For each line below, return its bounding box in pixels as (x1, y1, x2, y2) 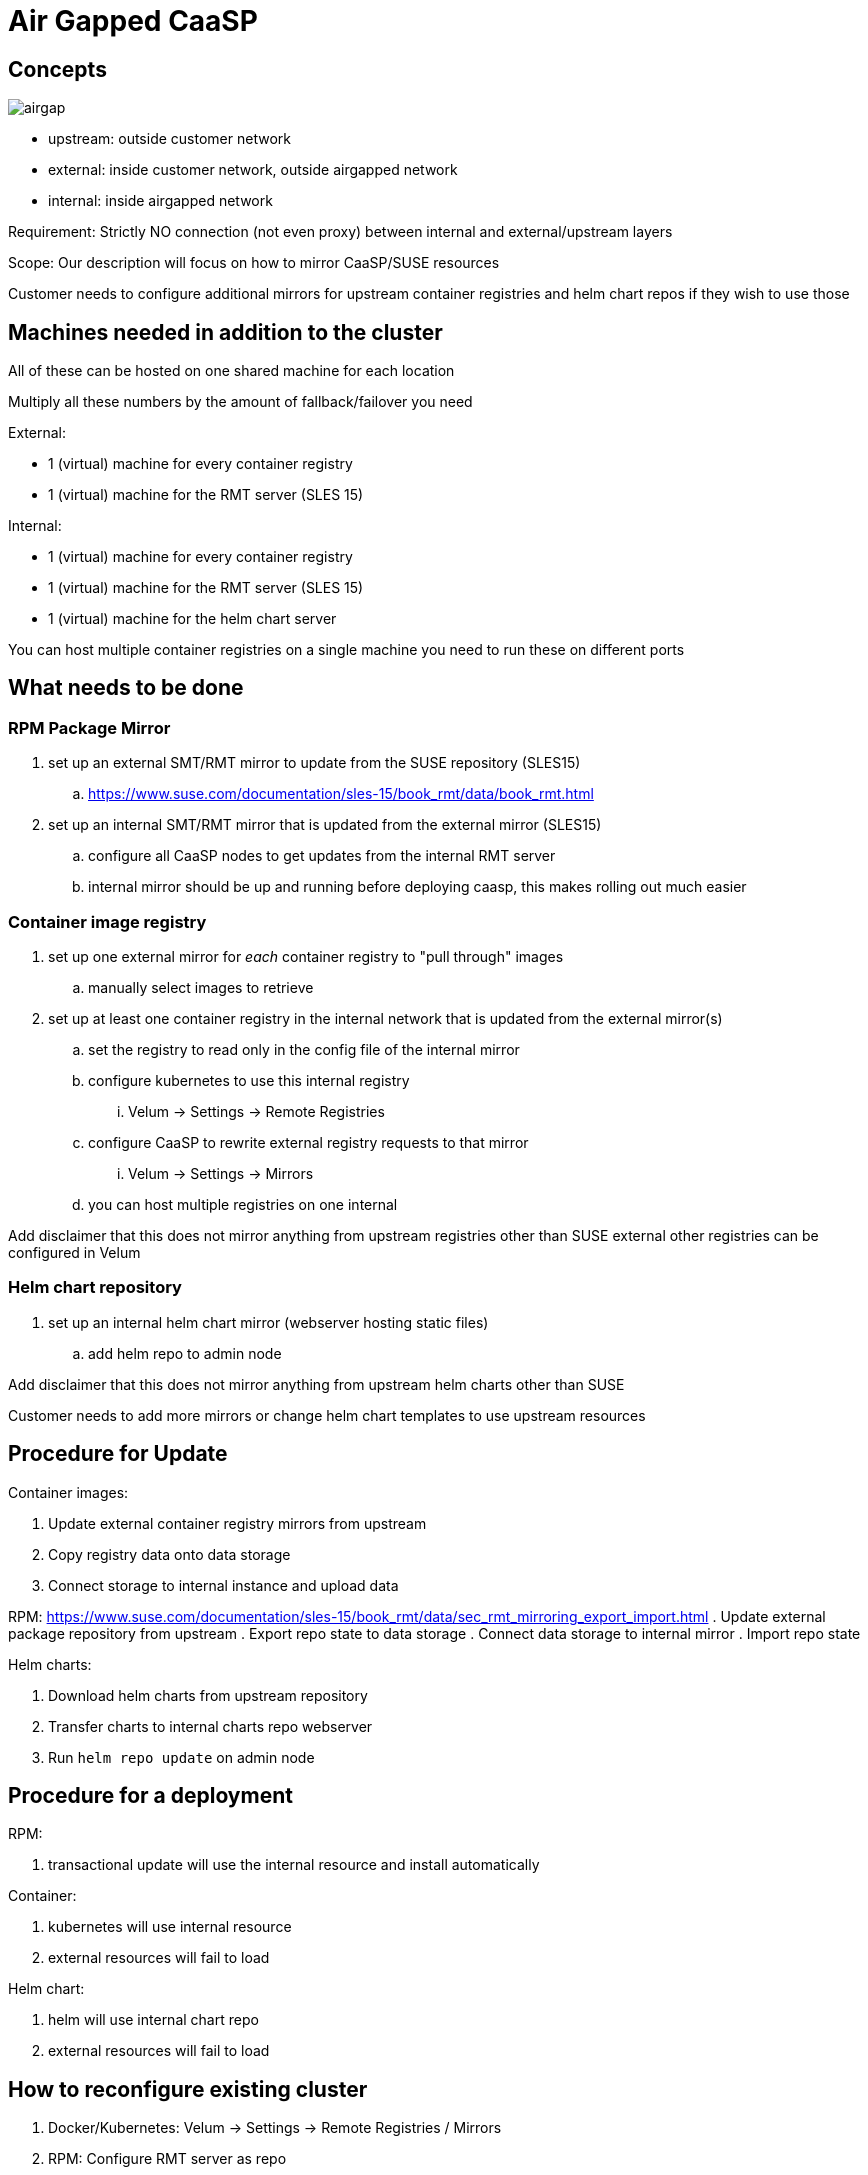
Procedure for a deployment (8, 1783, 293, 1808)
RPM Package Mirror (8, 717, 171, 738)
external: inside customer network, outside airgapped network (48, 161, 458, 179)
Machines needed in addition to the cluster (8, 319, 443, 345)
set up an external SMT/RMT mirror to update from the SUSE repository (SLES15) (48, 754, 581, 772)
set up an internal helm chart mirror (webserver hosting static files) (48, 1313, 489, 1331)
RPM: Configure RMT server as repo (48, 2150, 287, 2168)
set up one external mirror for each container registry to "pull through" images (48, 947, 564, 965)
